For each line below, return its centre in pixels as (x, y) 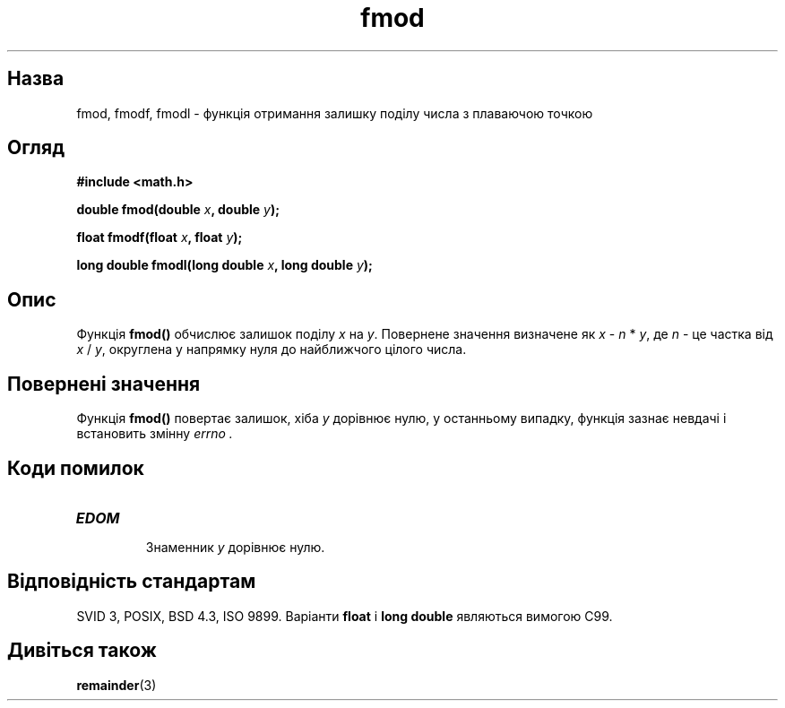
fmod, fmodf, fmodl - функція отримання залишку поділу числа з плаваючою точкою (335, 113)
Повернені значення (104, 384)
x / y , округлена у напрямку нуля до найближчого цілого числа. (272, 350)
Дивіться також (82, 651)
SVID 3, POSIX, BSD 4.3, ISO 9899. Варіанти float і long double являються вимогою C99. (345, 616)
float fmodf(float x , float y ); (160, 237)
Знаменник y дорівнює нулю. (235, 547)
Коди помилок (76, 468)
